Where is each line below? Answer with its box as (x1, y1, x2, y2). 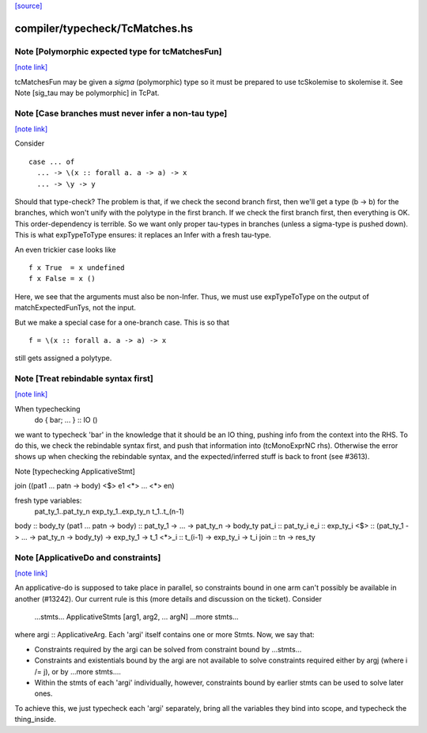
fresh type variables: (14, 496, 82, 505)
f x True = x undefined (28, 263, 125, 272)
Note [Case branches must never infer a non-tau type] (14, 108, 228, 119)
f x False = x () (28, 274, 96, 283)
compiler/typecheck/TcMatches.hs (14, 21, 194, 35)
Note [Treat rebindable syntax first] (14, 373, 153, 384)
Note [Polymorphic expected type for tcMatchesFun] (14, 46, 222, 57)
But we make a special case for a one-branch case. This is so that (14, 317, 229, 327)
